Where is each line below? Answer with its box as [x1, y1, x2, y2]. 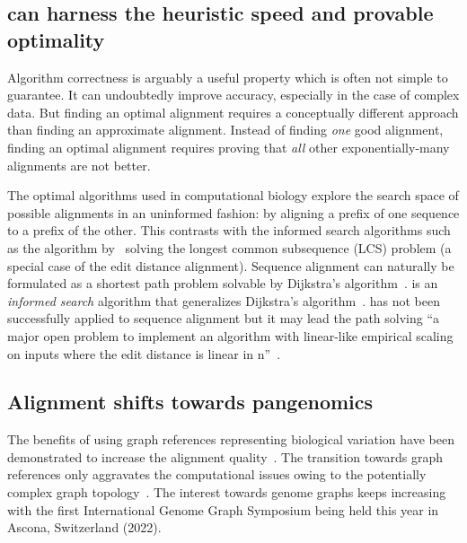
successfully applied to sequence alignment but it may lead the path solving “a [7, 309, 440, 328]
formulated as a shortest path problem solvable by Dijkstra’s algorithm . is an [7, 274, 438, 293]
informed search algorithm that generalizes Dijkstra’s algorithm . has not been [7, 291, 440, 310]
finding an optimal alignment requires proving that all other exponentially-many [7, 137, 450, 156]
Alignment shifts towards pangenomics [7, 388, 374, 416]
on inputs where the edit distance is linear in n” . [7, 344, 281, 363]
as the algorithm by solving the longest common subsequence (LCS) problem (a [7, 238, 452, 257]
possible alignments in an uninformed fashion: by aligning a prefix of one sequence [7, 203, 460, 222]
